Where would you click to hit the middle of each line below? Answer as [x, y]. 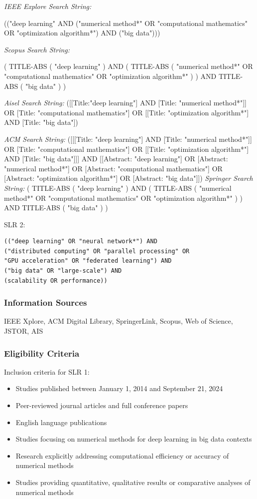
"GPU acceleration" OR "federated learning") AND [88, 261]
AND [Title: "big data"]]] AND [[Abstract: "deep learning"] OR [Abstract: [116, 159]
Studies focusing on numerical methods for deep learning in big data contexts [134, 439]
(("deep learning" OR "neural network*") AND [81, 242]
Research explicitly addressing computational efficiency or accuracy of [122, 455]
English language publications [61, 422]
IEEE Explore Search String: [48, 6]
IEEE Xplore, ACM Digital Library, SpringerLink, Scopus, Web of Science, [119, 321]
